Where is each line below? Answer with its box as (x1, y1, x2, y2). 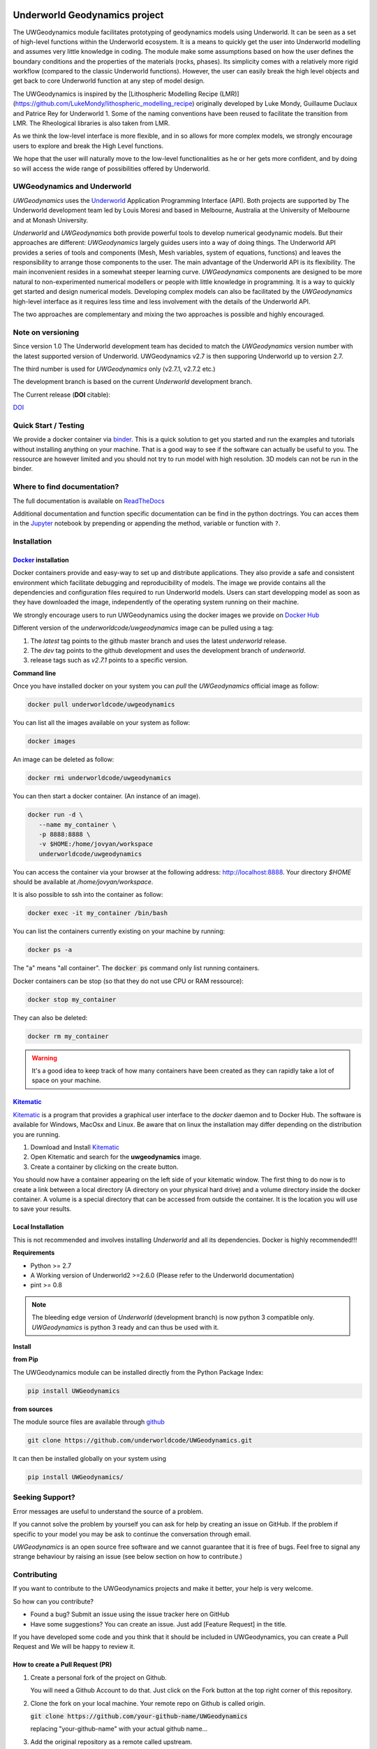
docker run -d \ (27, 811, 84, 819)
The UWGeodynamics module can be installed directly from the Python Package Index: (13, 1368, 264, 1376)
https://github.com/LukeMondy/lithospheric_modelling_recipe (15, 99, 193, 108)
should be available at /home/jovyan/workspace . (13, 878, 154, 886)
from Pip (13, 1355, 38, 1364)
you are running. (13, 1130, 61, 1138)
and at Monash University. (13, 215, 89, 224)
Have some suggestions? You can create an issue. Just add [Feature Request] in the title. (30, 1620, 287, 1628)
